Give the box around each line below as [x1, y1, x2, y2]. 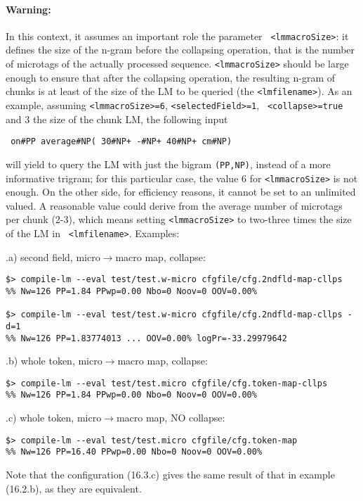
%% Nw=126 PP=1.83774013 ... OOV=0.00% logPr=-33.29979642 [6, 333, 287, 343]
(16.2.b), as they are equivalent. [6, 481, 142, 495]
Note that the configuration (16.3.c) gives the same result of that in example [6, 467, 335, 482]
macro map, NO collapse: [116, 410, 225, 425]
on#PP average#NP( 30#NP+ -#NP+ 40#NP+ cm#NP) [11, 137, 232, 147]
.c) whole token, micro [6, 410, 102, 425]
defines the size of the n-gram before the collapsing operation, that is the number [6, 42, 355, 57]
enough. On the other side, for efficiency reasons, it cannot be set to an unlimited [6, 184, 356, 199]
